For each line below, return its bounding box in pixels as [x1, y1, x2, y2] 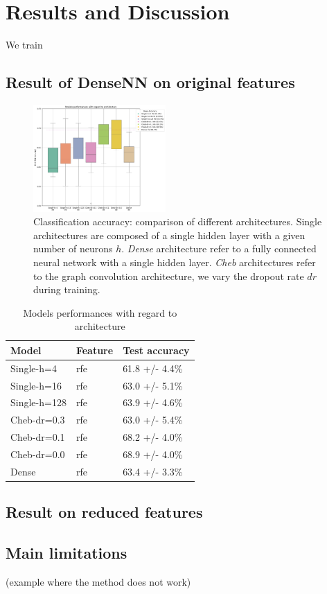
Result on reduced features [6, 501, 203, 523]
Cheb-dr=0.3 [10, 412, 65, 427]
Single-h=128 [10, 395, 67, 410]
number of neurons [33, 241, 113, 256]
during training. [33, 282, 100, 297]
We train [6, 37, 43, 52]
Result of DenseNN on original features [6, 71, 295, 93]
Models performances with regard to [23, 305, 177, 320]
